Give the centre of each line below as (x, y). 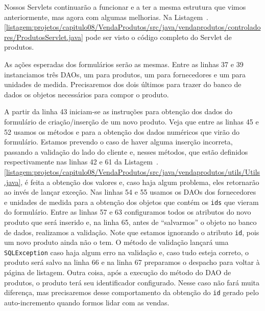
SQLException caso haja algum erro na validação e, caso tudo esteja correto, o (127, 252)
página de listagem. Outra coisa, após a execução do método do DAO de (118, 272)
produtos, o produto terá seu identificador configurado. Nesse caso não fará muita (132, 282)
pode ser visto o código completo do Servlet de (159, 37)
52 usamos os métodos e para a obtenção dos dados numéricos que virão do (122, 131)
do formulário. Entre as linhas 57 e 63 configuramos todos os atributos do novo (128, 212)
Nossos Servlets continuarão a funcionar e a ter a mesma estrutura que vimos (125, 7)
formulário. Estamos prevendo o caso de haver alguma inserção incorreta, (118, 142)
